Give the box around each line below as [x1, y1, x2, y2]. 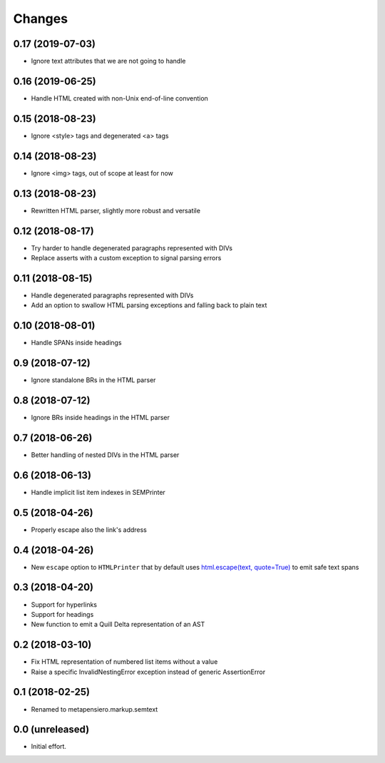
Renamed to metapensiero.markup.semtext [31, 705, 158, 713]
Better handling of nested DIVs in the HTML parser [31, 450, 180, 459]
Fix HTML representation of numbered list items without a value [31, 657, 218, 666]
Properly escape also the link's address [31, 525, 148, 534]
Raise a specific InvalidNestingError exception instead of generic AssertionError [31, 667, 266, 676]
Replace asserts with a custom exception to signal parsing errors [31, 253, 222, 262]
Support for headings [31, 610, 94, 618]
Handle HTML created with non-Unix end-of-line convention [31, 93, 208, 103]
